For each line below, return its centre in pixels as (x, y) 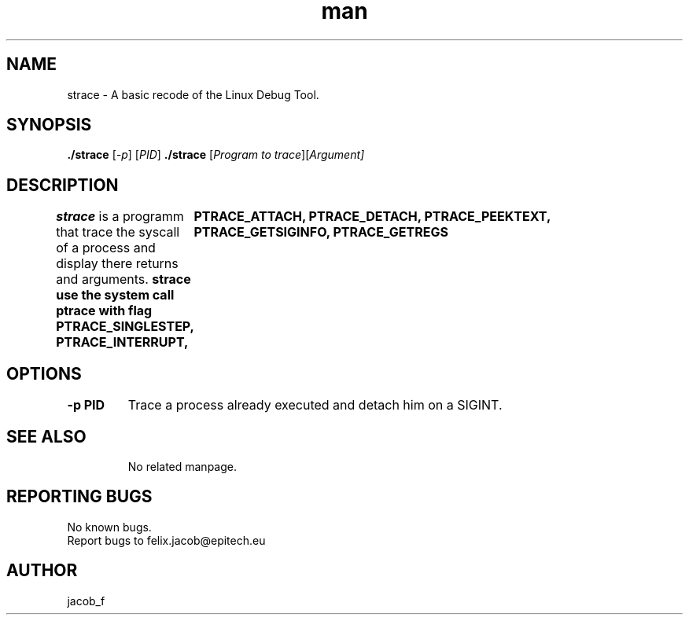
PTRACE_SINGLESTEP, (125, 327)
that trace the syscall (118, 232)
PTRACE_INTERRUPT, (122, 342)
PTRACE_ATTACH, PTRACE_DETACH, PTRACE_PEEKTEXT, (372, 217)
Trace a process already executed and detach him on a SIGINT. (315, 405)
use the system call (115, 295)
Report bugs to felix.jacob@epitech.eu (166, 540)
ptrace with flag (104, 311)
